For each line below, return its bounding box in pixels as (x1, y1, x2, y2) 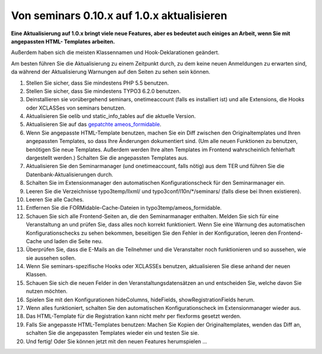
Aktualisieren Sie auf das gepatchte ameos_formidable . (26, 121, 162, 128)
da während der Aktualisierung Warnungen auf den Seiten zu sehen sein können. (11, 69, 210, 76)
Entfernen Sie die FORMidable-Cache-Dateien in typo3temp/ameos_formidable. (26, 204, 222, 212)
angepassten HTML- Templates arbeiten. (11, 38, 116, 45)
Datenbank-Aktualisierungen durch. (26, 170, 113, 178)
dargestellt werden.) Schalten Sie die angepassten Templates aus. (26, 154, 189, 162)
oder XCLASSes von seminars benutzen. (26, 104, 126, 111)
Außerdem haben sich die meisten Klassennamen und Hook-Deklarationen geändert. (11, 49, 220, 56)
